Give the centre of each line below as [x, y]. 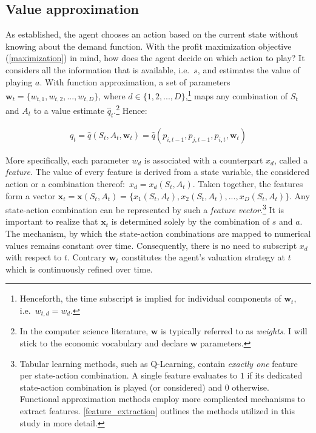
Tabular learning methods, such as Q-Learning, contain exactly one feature [159, 363]
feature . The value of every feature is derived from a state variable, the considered [158, 172]
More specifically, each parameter [67, 160]
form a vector [31, 195]
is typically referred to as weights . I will [234, 331]
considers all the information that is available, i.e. [98, 69]
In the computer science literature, [84, 331]
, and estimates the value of [249, 69]
